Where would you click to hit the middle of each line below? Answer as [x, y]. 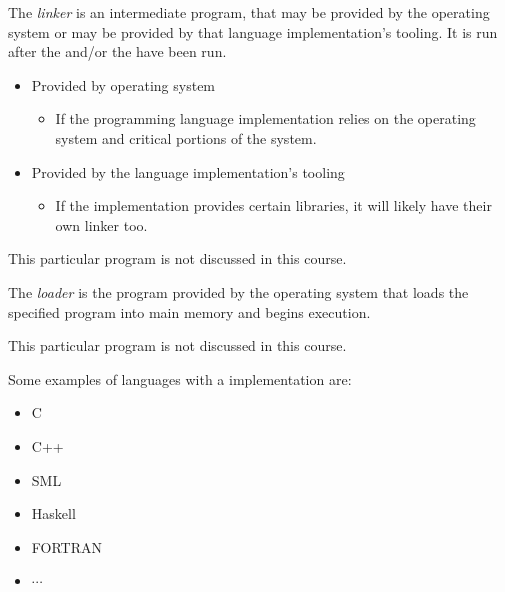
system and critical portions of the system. [186, 137]
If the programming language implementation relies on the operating [265, 118]
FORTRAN [66, 546]
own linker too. [101, 224]
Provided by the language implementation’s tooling [188, 171]
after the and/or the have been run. [117, 51]
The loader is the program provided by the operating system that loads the [238, 291]
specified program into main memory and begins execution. [189, 311]
